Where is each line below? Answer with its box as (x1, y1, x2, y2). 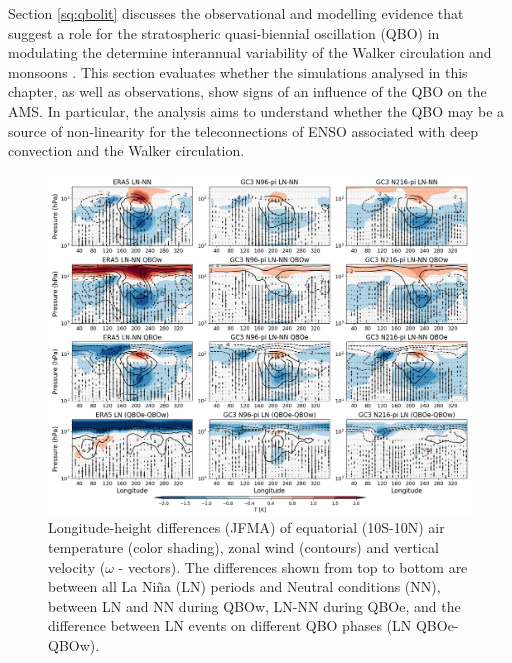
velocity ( (48, 556, 106, 577)
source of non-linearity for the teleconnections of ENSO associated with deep (8, 120, 479, 141)
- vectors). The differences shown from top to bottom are (118, 556, 468, 577)
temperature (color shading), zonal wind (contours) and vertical (48, 537, 439, 558)
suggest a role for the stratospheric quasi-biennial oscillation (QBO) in (8, 22, 440, 43)
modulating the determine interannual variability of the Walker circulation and (8, 42, 492, 63)
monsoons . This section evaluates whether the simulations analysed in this (8, 61, 468, 82)
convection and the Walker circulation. (8, 140, 245, 161)
